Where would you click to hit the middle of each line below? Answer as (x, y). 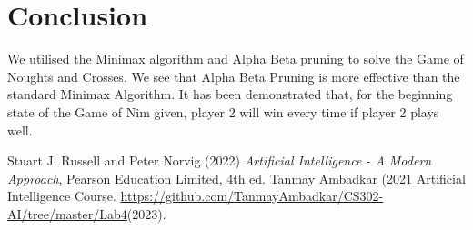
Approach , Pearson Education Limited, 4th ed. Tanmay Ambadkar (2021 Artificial (236, 178)
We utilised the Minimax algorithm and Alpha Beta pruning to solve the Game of (236, 59)
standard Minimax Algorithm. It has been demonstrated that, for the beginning (230, 94)
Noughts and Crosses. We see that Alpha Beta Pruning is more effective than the (234, 76)
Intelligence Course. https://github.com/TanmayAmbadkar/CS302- (196, 196)
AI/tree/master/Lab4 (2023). (87, 213)
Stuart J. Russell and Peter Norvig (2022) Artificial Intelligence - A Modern (220, 160)
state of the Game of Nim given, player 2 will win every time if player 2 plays (223, 111)
